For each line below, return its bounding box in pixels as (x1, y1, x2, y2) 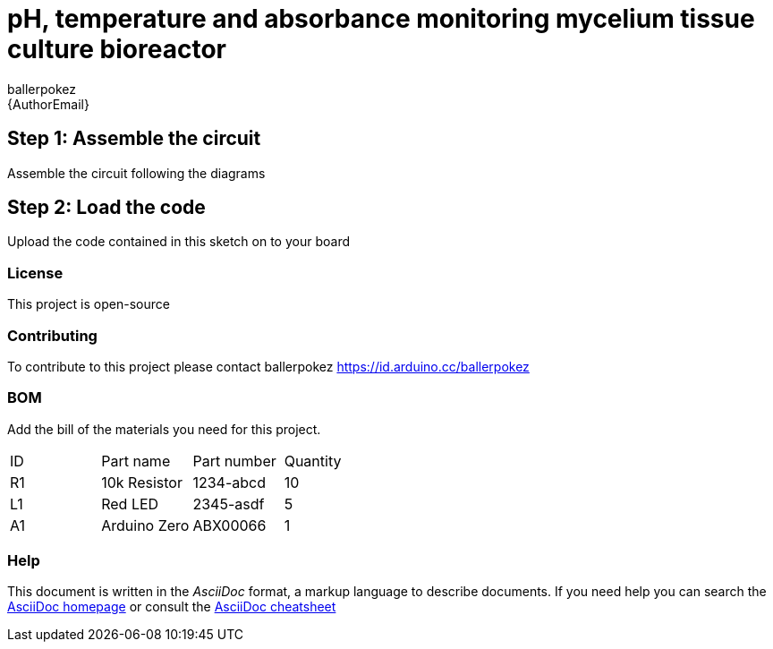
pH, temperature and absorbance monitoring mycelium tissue (7, 4, 755, 34)
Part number (192, 451, 276, 470)
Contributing (7, 326, 98, 345)
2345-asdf (192, 494, 265, 513)
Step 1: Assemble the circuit (7, 127, 261, 150)
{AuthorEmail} (7, 96, 89, 112)
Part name (101, 451, 171, 470)
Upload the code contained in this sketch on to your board (7, 234, 350, 250)
